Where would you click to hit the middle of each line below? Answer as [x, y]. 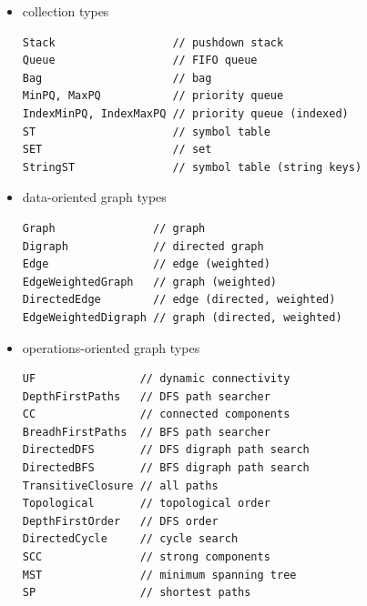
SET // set [117, 150]
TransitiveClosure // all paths [120, 485]
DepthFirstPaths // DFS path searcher [146, 396]
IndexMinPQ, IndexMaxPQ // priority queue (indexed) [185, 113]
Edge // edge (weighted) [146, 264]
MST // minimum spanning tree [159, 575]
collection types [66, 11]
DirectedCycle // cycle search [130, 539]
